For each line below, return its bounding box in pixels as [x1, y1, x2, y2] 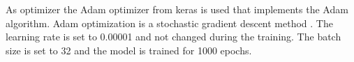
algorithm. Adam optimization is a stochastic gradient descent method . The [6, 15, 333, 30]
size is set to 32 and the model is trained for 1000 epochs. [6, 42, 252, 57]
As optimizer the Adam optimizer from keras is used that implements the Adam [6, 2, 348, 16]
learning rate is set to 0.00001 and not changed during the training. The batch [6, 29, 341, 44]
